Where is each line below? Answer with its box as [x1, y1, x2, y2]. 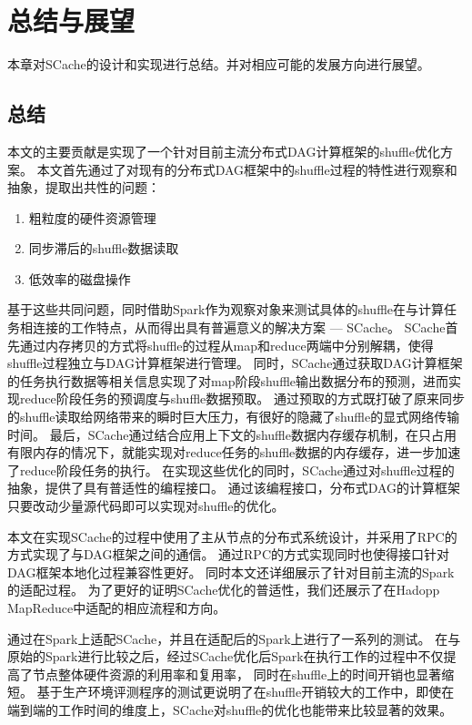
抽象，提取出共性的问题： [7, 178, 160, 197]
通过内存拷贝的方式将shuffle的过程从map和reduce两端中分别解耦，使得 [19, 335, 434, 354]
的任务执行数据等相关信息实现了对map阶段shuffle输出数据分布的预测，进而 [7, 371, 449, 390]
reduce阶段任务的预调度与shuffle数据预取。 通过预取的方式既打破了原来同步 [19, 389, 465, 408]
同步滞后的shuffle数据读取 [28, 239, 179, 258]
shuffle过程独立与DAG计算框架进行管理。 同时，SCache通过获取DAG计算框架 [7, 353, 463, 373]
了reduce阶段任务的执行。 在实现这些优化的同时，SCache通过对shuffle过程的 [7, 460, 455, 479]
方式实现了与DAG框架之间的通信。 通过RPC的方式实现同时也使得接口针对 [7, 545, 450, 564]
